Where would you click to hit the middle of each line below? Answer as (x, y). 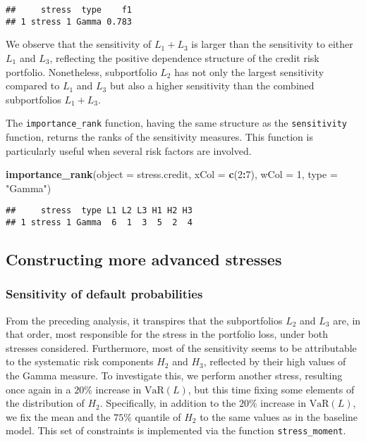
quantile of (158, 416)
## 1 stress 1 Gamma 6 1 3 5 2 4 (99, 222)
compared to (33, 86)
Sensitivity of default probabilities (104, 294)
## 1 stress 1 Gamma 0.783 (69, 21)
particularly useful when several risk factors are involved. (129, 150)
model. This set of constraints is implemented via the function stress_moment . (176, 430)
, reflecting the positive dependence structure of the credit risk (184, 57)
